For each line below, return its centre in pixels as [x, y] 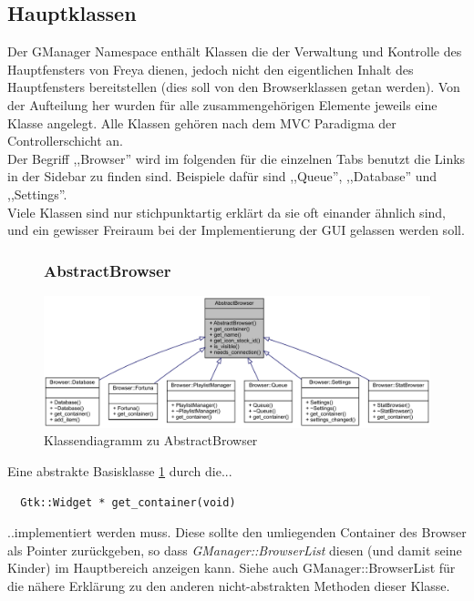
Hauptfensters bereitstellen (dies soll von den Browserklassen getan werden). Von [234, 87]
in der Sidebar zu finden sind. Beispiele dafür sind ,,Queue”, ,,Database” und [222, 176]
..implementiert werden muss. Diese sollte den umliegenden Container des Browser [237, 532]
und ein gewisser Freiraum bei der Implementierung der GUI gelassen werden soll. [236, 230]
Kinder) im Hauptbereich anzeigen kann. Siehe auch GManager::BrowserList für [232, 568]
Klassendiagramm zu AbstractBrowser [151, 440]
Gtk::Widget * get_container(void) [128, 502]
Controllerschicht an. [65, 141]
